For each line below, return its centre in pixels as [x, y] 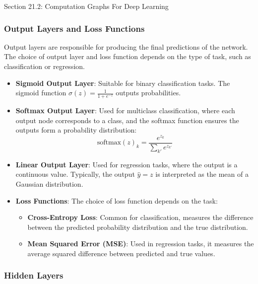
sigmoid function [41, 93]
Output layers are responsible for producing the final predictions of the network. [126, 46]
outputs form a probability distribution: [76, 130]
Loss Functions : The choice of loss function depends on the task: [117, 200]
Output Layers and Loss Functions [74, 28]
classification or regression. [44, 66]
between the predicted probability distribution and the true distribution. [138, 227]
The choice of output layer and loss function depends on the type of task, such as [128, 56]
